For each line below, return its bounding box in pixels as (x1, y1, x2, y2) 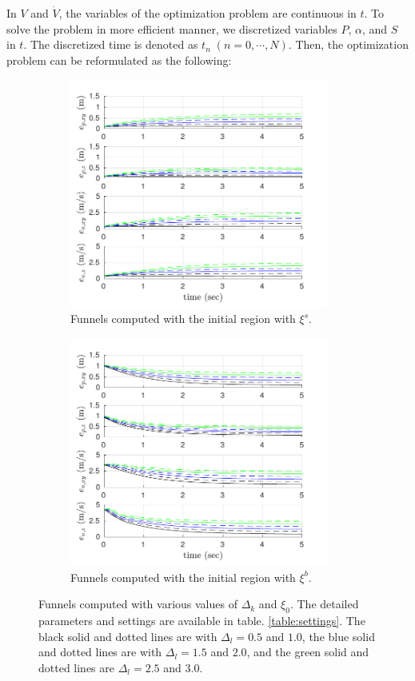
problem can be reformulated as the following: (6, 51, 232, 68)
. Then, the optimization (288, 36, 409, 53)
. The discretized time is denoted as (23, 36, 198, 53)
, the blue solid (301, 627, 375, 644)
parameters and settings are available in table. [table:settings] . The (38, 611, 365, 628)
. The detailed (289, 595, 359, 612)
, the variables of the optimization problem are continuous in (58, 5, 357, 21)
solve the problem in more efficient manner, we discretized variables (6, 20, 337, 37)
